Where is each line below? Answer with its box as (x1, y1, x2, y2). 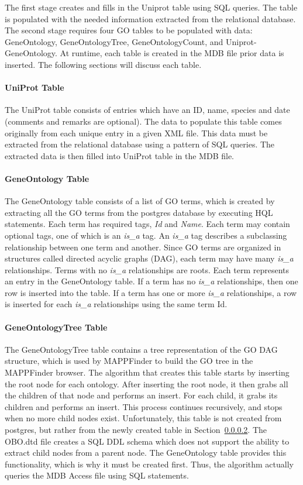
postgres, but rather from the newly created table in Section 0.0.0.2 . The (5, 424, 267, 436)
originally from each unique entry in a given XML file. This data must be (5, 126, 268, 139)
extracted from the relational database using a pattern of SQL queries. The (5, 138, 275, 150)
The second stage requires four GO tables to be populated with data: (5, 24, 253, 36)
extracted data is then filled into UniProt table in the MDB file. (5, 149, 234, 161)
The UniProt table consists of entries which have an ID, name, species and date (5, 104, 290, 116)
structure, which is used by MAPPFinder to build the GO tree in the (5, 355, 253, 367)
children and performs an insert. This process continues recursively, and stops (5, 400, 283, 412)
